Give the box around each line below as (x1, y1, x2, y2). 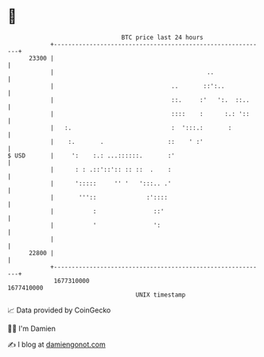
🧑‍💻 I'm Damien (7, 324, 56, 333)
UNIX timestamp (135, 290, 186, 299)
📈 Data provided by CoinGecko (7, 305, 111, 315)
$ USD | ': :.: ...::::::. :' (7, 151, 176, 160)
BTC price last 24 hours (121, 33, 204, 41)
